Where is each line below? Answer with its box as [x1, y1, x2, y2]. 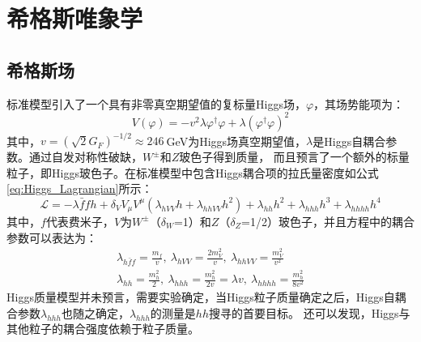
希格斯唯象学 [6, 2, 143, 35]
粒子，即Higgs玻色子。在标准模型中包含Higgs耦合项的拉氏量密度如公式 [6, 164, 379, 181]
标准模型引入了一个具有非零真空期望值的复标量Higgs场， [6, 95, 306, 112]
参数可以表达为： [6, 229, 97, 246]
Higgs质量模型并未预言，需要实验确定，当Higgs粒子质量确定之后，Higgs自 [6, 289, 395, 306]
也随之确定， [61, 304, 130, 321]
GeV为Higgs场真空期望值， [166, 132, 307, 149]
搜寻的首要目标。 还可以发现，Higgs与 [209, 304, 410, 321]
